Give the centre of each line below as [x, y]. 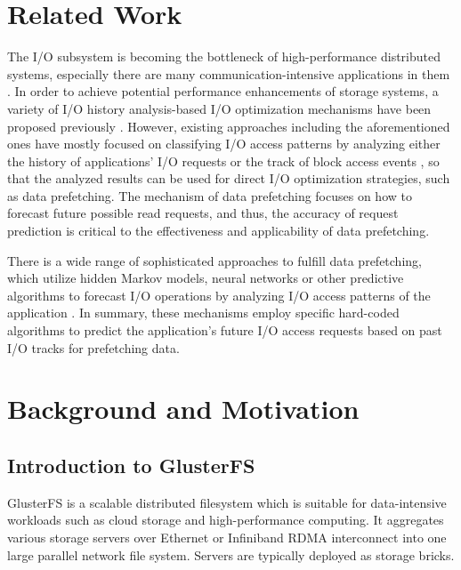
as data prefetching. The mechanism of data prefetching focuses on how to [210, 195]
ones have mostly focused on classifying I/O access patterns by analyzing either [224, 144]
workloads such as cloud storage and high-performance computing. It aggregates [226, 520]
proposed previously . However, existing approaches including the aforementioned [229, 126]
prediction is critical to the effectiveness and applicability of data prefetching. [218, 231]
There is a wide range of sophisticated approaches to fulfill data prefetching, [214, 260]
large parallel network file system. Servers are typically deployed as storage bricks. [231, 554]
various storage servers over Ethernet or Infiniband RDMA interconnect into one [227, 537]
